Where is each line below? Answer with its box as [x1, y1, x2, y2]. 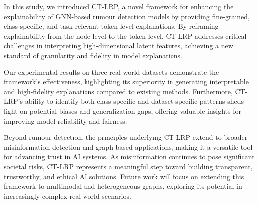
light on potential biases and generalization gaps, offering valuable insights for [4, 105, 241, 116]
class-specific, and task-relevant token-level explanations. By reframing [4, 21, 219, 31]
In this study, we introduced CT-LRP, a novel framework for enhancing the [4, 1, 234, 11]
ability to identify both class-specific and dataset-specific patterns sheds [25, 96, 244, 106]
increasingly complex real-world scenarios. [4, 190, 131, 201]
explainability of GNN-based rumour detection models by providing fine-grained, [4, 11, 250, 21]
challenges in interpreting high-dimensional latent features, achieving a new [4, 40, 233, 51]
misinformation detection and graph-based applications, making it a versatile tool [4, 141, 253, 152]
